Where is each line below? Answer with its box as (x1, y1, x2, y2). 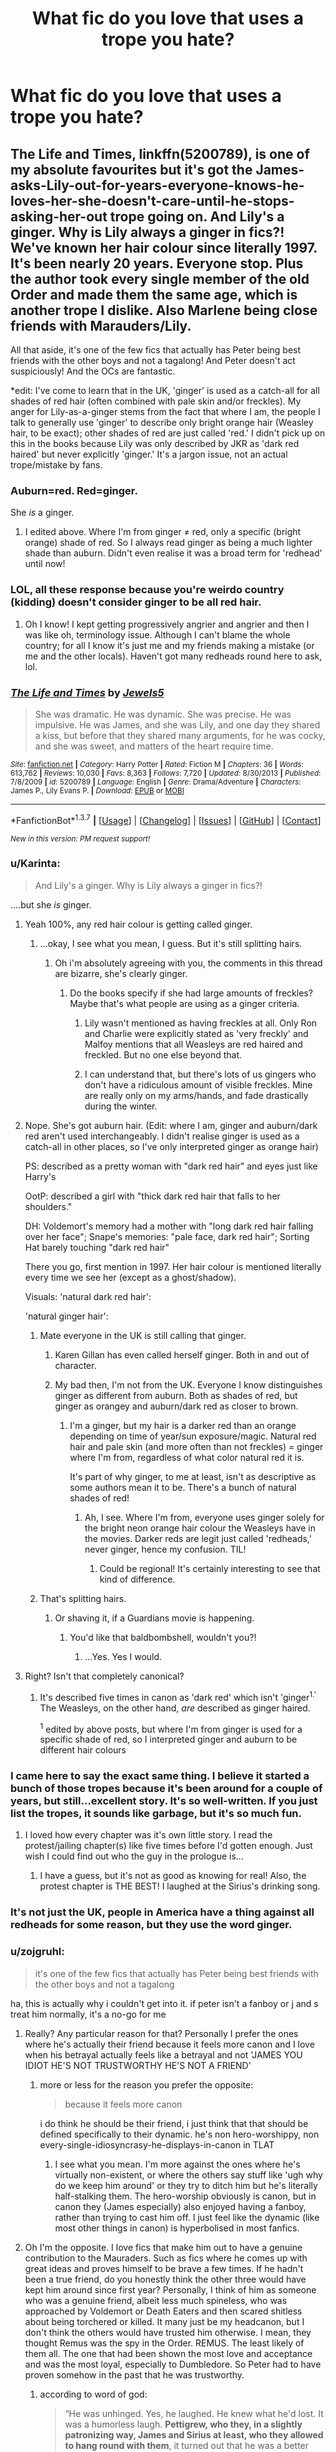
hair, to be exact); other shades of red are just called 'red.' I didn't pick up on (10, 427, 326, 439)
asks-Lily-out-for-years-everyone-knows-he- (10, 177, 305, 194)
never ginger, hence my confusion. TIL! (84, 1543, 247, 1555)
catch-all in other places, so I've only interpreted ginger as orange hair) (24, 1140, 319, 1152)
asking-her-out (10, 208, 108, 225)
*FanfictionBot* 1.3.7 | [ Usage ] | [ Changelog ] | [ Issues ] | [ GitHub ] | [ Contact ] (10, 812, 322, 826)
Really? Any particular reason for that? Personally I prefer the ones (24, 2027, 299, 2039)
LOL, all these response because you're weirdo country (10, 583, 285, 597)
